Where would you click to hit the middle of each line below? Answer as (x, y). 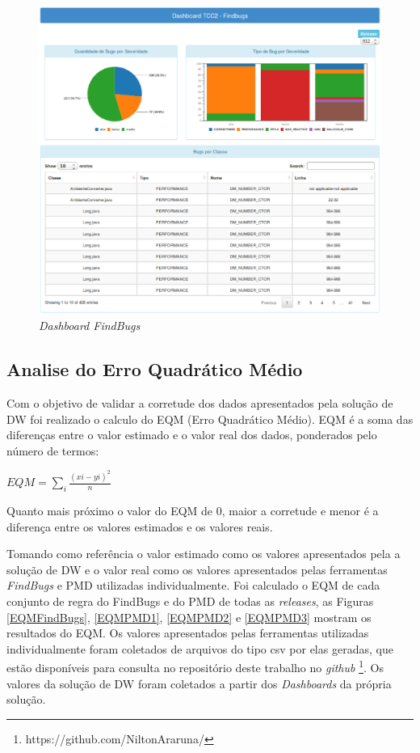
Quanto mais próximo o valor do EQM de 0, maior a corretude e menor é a (193, 510)
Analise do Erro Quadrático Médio (155, 369)
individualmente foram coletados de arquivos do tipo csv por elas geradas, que (200, 648)
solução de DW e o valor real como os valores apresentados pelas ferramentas (197, 569)
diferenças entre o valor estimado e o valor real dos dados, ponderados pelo (192, 435)
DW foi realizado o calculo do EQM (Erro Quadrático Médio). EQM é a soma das (210, 419)
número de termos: (53, 450)
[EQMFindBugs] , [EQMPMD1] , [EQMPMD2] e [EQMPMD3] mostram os (189, 617)
